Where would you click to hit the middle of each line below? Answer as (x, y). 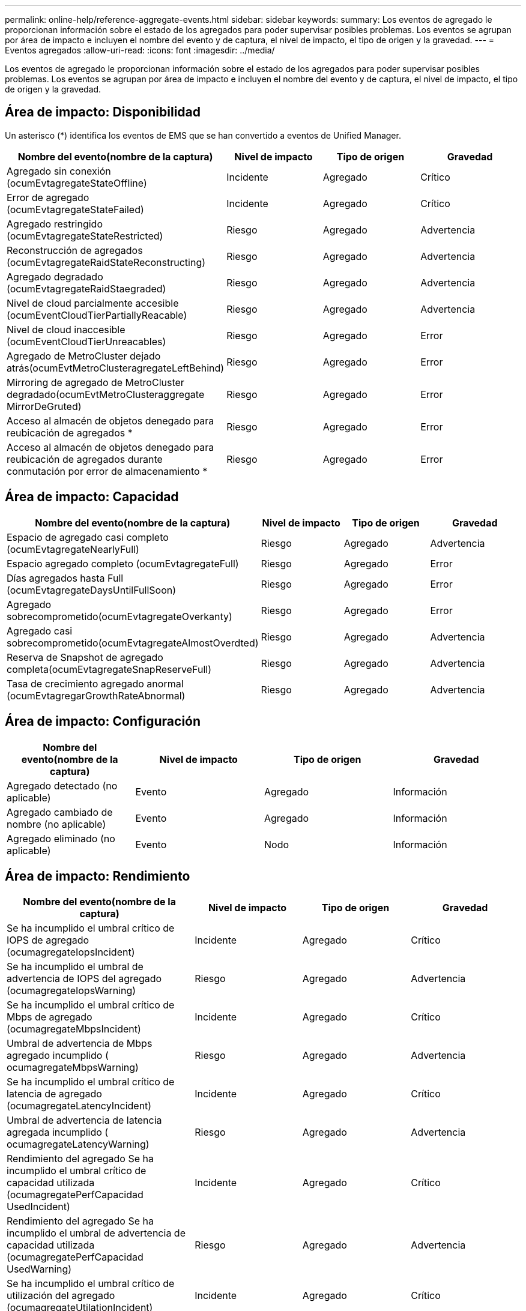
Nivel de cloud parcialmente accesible (93, 303)
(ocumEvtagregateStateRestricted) (85, 236)
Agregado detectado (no (62, 785)
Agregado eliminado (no (61, 838)
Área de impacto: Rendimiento (98, 876)
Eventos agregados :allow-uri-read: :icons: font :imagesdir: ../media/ (140, 50)
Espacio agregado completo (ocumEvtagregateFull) (123, 563)
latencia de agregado (54, 1094)
